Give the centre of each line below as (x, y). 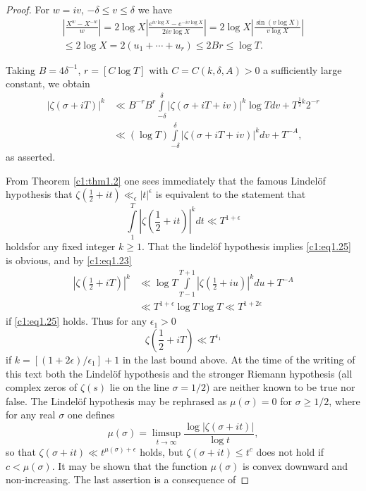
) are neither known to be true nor (281, 387)
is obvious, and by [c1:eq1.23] (69, 260)
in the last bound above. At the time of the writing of (239, 359)
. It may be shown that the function (129, 465)
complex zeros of (42, 387)
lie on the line (139, 387)
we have (155, 9)
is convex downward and (295, 465)
